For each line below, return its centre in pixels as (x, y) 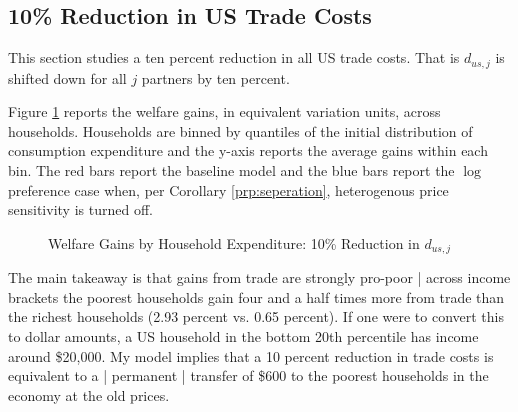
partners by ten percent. (215, 77)
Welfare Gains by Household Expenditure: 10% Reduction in (234, 242)
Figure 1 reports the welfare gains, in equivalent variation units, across (224, 111)
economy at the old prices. (89, 394)
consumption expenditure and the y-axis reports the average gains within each (248, 150)
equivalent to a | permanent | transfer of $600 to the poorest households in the (248, 375)
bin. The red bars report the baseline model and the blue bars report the (231, 170)
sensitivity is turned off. (80, 209)
